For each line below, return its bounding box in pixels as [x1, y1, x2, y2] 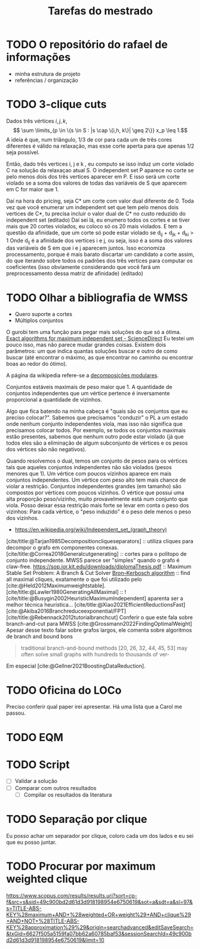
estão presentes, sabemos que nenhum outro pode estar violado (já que [6, 433, 184, 440]
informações [6, 51, 71, 64]
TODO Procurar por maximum [6, 859, 156, 873]
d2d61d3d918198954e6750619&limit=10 [6, 936, 104, 944]
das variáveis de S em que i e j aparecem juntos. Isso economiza [6, 244, 165, 252]
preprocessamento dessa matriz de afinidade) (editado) [6, 270, 143, 277]
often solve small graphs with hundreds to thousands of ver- [20, 651, 170, 658]
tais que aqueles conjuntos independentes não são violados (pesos [6, 464, 172, 471]
